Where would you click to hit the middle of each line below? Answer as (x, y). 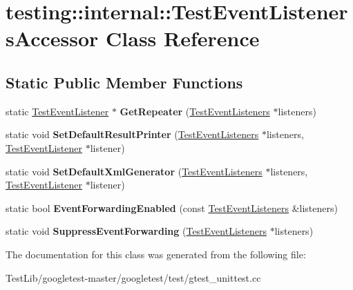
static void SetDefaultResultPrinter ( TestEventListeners (132, 134)
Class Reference (183, 38)
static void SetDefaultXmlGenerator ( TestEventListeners (134, 171)
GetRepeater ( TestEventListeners (195, 111)
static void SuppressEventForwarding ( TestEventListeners (136, 231)
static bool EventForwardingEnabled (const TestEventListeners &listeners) (172, 207)
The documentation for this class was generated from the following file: (156, 254)
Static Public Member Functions (124, 82)
